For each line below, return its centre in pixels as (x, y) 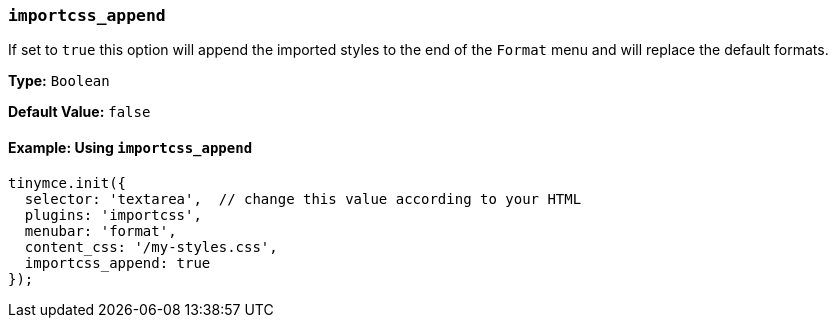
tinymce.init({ (67, 182)
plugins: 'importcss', (113, 214)
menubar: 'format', (100, 230)
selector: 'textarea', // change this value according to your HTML (303, 198)
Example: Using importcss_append (130, 147)
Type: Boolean (59, 81)
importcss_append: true (117, 262)
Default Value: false (79, 112)
